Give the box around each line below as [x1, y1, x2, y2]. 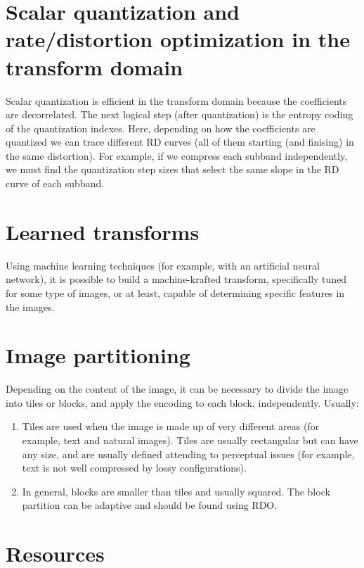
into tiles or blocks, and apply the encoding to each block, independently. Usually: [6, 395, 359, 410]
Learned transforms [6, 217, 200, 246]
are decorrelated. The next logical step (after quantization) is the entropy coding [6, 107, 353, 122]
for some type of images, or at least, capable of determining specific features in [6, 285, 344, 300]
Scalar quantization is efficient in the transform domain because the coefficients [6, 93, 347, 108]
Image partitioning [6, 341, 190, 370]
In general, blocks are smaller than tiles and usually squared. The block [22, 484, 330, 498]
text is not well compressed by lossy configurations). [22, 460, 247, 475]
